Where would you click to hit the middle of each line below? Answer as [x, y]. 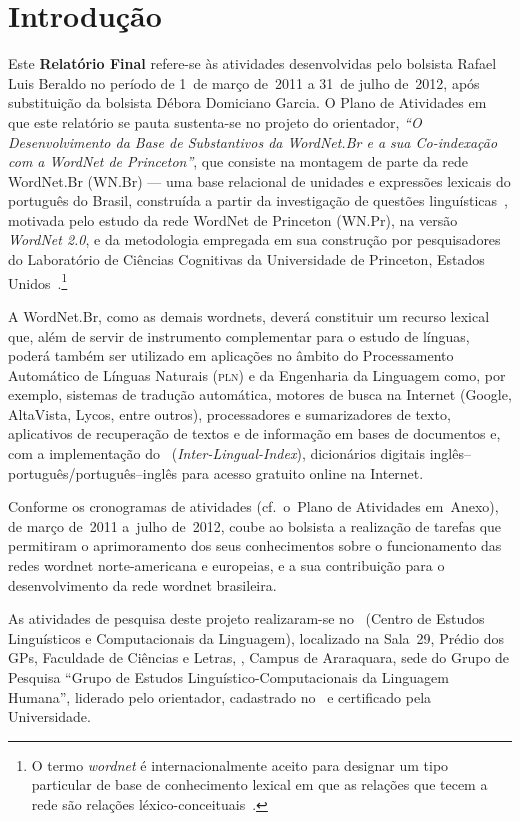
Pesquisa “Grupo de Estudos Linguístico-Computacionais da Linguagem [228, 677]
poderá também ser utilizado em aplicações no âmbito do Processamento [231, 355]
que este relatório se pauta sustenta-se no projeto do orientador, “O [215, 121]
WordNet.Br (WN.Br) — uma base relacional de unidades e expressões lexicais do [259, 180]
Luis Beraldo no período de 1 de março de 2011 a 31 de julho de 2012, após [244, 82]
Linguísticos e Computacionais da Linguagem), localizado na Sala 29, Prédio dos [256, 637]
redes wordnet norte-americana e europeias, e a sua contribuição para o [226, 565]
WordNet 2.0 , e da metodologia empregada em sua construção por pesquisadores [254, 239]
